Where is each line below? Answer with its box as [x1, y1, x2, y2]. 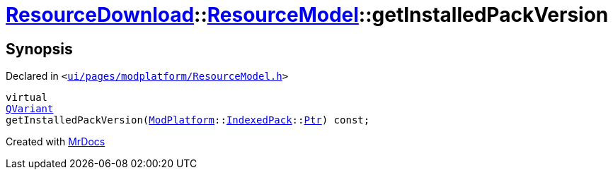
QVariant [6, 103, 54, 115]
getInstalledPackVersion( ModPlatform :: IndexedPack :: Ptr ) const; [6, 114, 370, 126]
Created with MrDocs [6, 135, 105, 148]
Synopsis [6, 40, 73, 58]
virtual [6, 92, 48, 104]
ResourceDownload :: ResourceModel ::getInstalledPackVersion [6, 3, 609, 27]
